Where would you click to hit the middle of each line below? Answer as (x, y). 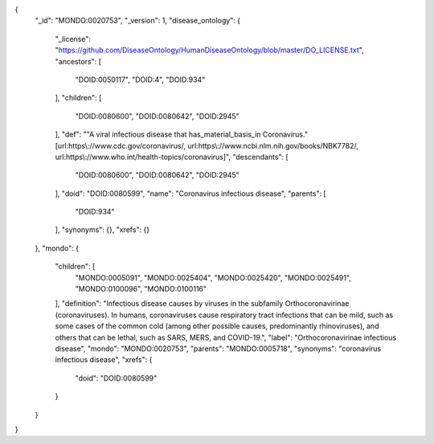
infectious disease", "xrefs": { (104, 360)
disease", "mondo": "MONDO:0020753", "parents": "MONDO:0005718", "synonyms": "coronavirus (218, 348)
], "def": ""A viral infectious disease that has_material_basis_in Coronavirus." (182, 134)
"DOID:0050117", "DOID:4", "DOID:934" (140, 79)
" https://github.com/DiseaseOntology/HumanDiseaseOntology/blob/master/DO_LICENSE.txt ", (210, 50)
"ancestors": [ (78, 61)
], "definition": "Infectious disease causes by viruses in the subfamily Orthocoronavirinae (202, 303)
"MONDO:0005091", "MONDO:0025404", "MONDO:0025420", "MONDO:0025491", (213, 278)
